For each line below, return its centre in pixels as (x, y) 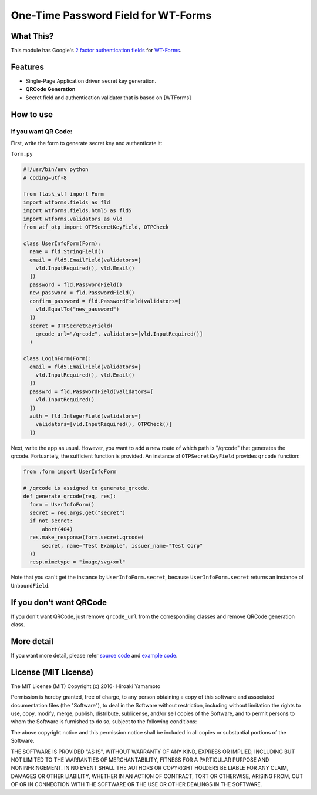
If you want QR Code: (42, 131)
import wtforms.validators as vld (73, 219)
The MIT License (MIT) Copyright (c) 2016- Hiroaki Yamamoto (86, 686)
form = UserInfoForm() (62, 504)
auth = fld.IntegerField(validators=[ (85, 416)
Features (27, 67)
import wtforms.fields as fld (67, 202)
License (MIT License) (52, 672)
